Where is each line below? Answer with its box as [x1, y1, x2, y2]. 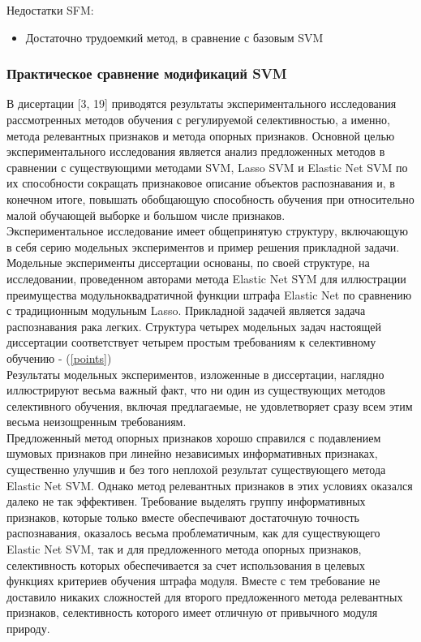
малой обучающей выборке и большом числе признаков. [6, 206, 286, 223]
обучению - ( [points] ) [6, 349, 112, 366]
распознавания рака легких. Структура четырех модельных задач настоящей [6, 317, 381, 334]
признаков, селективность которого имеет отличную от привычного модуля [6, 604, 378, 621]
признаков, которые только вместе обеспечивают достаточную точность [6, 508, 359, 525]
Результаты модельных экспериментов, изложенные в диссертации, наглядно [6, 365, 384, 382]
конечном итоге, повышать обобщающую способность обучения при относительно [6, 190, 415, 207]
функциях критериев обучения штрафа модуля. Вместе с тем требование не [6, 572, 380, 589]
